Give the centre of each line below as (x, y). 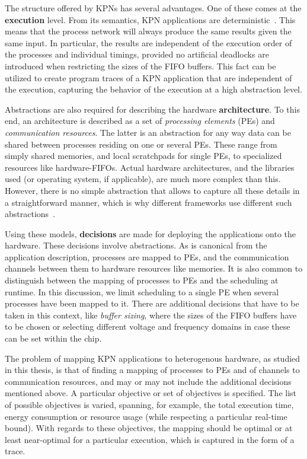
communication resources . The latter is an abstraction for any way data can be (148, 132)
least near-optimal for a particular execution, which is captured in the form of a (150, 439)
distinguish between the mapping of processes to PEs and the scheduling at (142, 280)
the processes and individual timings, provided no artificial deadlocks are (137, 54)
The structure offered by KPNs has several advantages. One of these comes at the (153, 8)
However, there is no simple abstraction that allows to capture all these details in (152, 190)
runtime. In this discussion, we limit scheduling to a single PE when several (142, 291)
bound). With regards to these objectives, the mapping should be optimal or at (149, 428)
